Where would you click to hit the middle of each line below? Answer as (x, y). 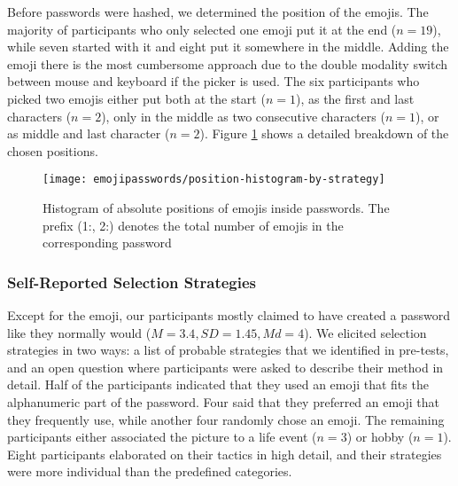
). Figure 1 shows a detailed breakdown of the (324, 133)
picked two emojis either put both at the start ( (136, 98)
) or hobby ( (380, 437)
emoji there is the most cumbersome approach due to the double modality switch (227, 63)
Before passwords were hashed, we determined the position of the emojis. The (218, 12)
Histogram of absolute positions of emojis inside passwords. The (216, 208)
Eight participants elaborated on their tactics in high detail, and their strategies (225, 454)
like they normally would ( (79, 332)
